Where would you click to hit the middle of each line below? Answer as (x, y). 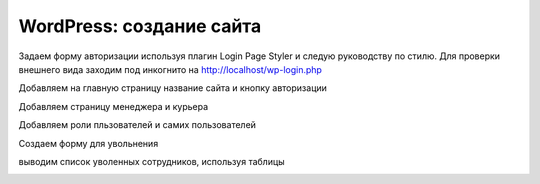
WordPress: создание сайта (140, 26)
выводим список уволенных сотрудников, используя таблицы (151, 161)
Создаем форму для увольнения (88, 143)
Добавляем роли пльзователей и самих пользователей (137, 125)
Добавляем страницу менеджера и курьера (113, 106)
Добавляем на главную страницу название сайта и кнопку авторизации (172, 88)
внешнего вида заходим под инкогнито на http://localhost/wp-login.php (170, 69)
